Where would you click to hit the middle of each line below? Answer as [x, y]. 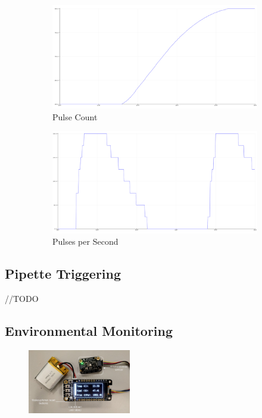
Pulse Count [75, 116]
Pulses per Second [85, 241]
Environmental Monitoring [89, 330]
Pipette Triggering [63, 274]
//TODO [22, 298]
